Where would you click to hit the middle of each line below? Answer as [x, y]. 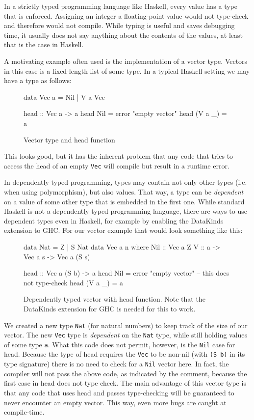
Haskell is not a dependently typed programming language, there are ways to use [126, 211]
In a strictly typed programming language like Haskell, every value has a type [121, 6]
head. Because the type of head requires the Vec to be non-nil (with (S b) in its [125, 354]
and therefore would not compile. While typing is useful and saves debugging [119, 25]
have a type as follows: [38, 80]
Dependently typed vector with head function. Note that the [114, 299]
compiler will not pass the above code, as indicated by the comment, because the [126, 373]
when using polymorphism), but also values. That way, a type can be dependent [124, 191]
